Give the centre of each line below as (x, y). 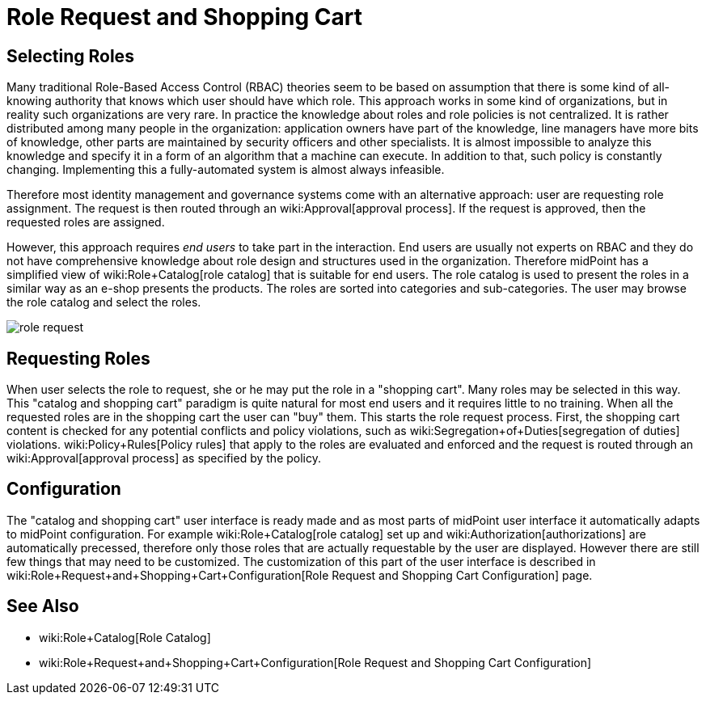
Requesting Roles (78, 358)
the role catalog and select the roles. (104, 302)
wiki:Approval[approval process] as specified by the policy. (164, 458)
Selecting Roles (70, 56)
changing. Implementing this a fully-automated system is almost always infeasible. (226, 170)
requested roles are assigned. (86, 222)
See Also (43, 606)
